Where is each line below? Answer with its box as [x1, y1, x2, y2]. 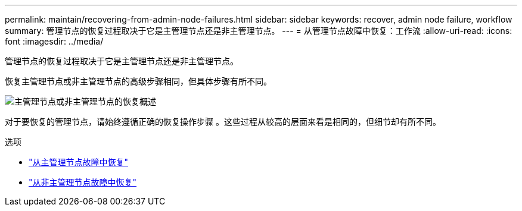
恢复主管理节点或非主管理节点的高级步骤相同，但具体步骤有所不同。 [5, 76, 272, 86]
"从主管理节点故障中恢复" [29, 157, 129, 167]
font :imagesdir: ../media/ [5, 36, 104, 46]
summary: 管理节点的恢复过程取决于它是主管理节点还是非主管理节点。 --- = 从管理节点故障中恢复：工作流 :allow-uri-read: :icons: [5, 26, 512, 36]
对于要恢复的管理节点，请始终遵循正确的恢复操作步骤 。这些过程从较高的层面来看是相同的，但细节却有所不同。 [5, 116, 441, 127]
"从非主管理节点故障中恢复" [29, 177, 137, 187]
